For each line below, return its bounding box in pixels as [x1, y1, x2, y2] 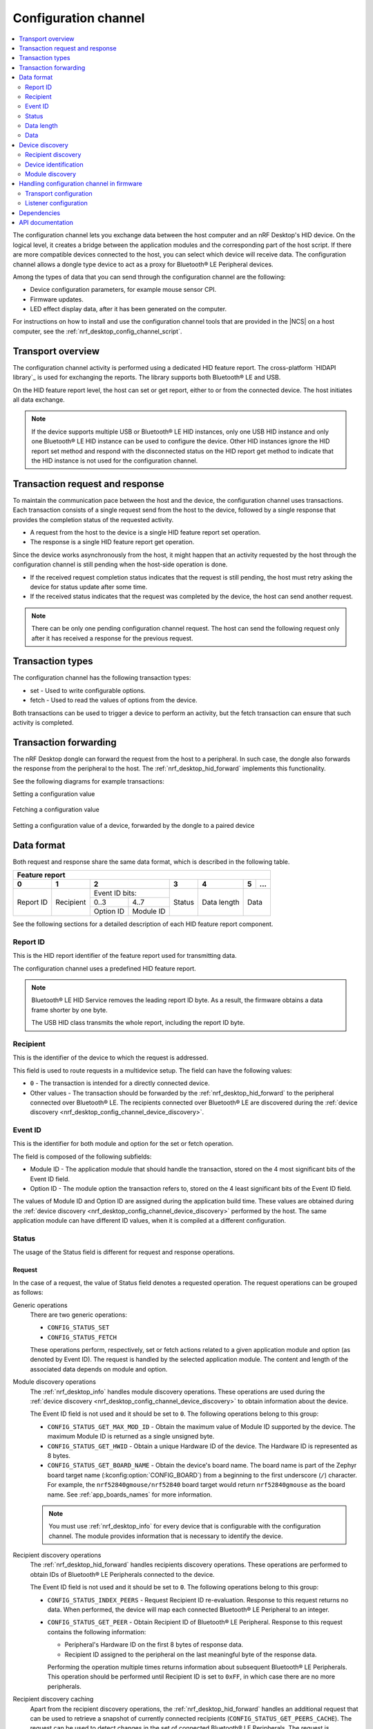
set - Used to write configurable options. [30, 686, 146, 694]
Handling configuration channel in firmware [19, 180, 143, 188]
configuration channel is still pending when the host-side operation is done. [12, 560, 228, 568]
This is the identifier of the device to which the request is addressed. [12, 1053, 209, 1062]
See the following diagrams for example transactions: [12, 777, 165, 785]
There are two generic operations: [30, 1311, 128, 1319]
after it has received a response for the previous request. [31, 634, 193, 642]
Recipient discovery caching [12, 1695, 94, 1703]
